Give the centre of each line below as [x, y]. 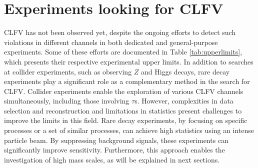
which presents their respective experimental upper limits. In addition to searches [129, 61]
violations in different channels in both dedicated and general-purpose [111, 42]
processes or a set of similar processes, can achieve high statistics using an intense [129, 130]
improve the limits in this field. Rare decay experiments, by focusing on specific [126, 120]
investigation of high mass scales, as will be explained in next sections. [112, 159]
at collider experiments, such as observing [68, 71]
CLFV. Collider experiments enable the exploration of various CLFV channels [124, 91]
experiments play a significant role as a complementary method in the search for [127, 81]
